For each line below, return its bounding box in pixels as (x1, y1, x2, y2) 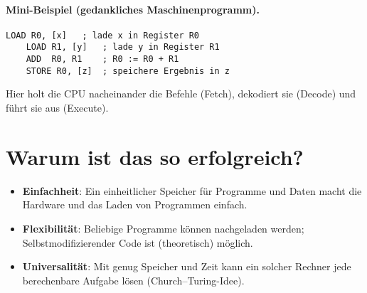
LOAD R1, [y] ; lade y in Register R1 (26, 42, 220, 53)
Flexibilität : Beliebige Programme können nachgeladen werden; (22, 220, 304, 235)
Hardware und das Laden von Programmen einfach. (22, 197, 248, 212)
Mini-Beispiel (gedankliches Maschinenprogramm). (6, 1, 260, 16)
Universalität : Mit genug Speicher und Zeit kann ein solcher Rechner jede (22, 259, 351, 274)
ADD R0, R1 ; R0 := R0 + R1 (26, 54, 179, 65)
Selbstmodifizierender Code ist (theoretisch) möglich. (22, 235, 253, 250)
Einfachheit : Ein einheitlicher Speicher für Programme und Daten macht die (22, 183, 362, 198)
